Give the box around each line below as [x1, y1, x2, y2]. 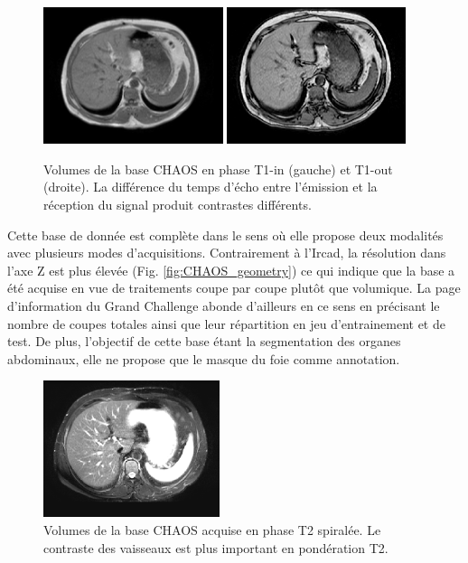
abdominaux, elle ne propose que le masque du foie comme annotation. [7, 349, 400, 368]
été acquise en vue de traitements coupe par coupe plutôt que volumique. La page [7, 278, 461, 297]
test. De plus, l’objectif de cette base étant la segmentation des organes [7, 332, 401, 351]
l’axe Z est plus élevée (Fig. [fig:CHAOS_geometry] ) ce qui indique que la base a [7, 260, 455, 279]
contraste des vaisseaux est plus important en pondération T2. [43, 538, 388, 557]
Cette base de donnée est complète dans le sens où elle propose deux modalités [7, 225, 444, 244]
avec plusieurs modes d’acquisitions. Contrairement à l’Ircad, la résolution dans [7, 243, 446, 262]
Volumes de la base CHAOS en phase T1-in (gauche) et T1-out [43, 159, 393, 178]
